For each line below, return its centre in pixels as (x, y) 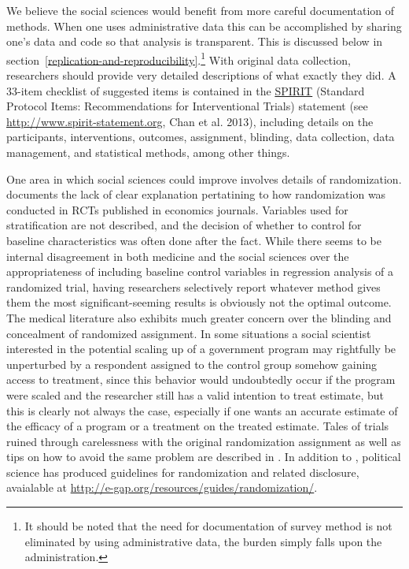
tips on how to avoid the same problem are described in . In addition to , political (204, 457)
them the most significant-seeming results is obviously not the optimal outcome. (199, 302)
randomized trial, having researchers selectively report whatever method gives (193, 286)
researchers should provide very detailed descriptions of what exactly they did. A (201, 75)
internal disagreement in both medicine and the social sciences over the (178, 256)
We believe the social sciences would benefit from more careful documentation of (201, 10)
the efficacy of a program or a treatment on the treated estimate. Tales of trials (198, 426)
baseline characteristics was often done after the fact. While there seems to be (194, 240)
